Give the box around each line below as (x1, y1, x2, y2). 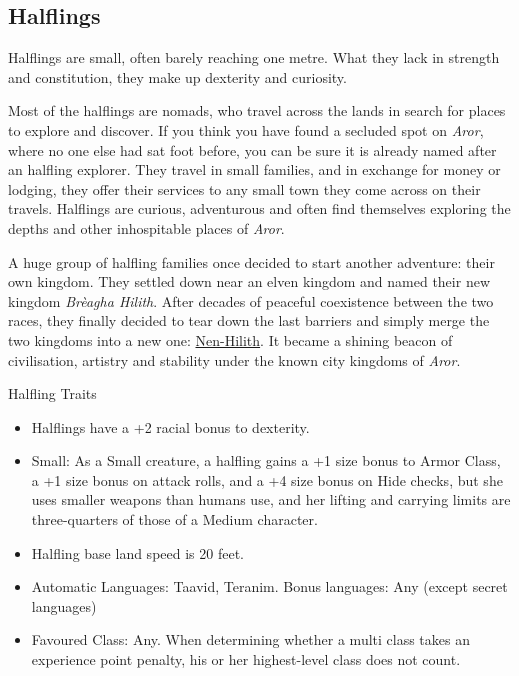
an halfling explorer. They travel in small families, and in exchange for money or (8, 159, 501, 180)
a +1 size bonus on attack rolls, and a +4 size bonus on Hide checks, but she (31, 469, 503, 490)
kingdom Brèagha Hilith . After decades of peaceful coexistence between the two (8, 290, 494, 311)
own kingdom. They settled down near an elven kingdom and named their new (8, 271, 490, 292)
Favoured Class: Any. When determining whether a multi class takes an (31, 629, 470, 650)
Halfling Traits (8, 383, 97, 404)
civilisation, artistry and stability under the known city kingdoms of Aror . (8, 349, 461, 370)
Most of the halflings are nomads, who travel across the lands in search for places (8, 100, 506, 121)
